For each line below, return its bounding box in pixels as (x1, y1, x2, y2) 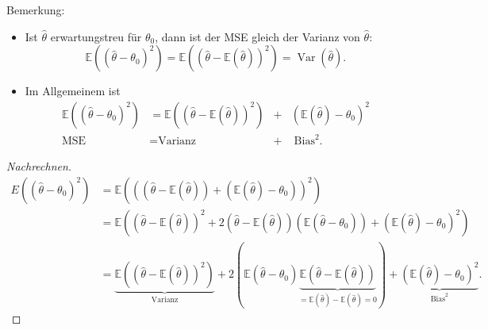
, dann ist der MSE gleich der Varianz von (155, 28, 360, 44)
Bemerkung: (6, 2, 65, 17)
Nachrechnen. (6, 158, 72, 175)
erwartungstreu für (50, 28, 142, 44)
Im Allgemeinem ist (25, 82, 121, 99)
